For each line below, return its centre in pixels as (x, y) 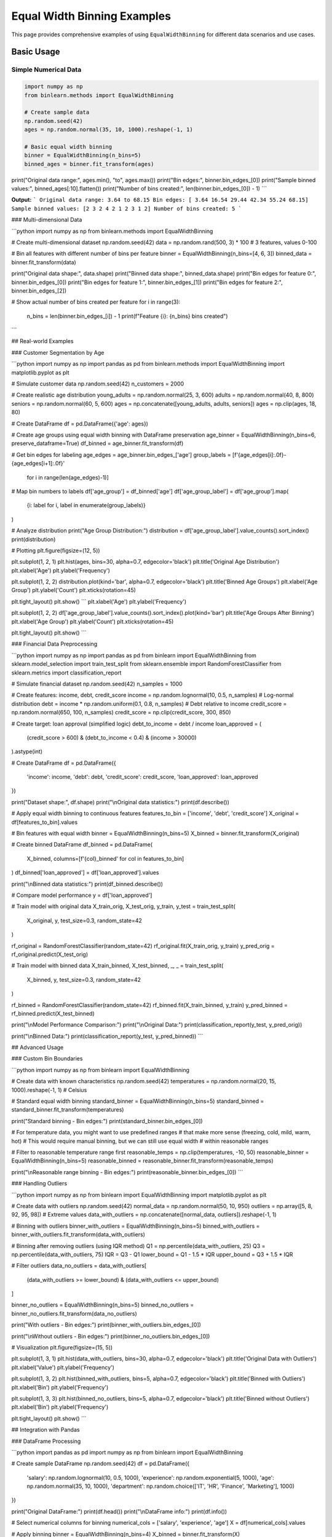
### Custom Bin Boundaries (47, 1059)
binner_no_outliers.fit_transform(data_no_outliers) (74, 1313)
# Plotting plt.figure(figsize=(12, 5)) (56, 550)
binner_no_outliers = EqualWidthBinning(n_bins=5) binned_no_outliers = (103, 1305)
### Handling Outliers (39, 1183)
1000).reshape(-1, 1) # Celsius (49, 1090)
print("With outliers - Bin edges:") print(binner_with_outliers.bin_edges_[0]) (106, 1325)
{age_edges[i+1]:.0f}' (38, 464)
